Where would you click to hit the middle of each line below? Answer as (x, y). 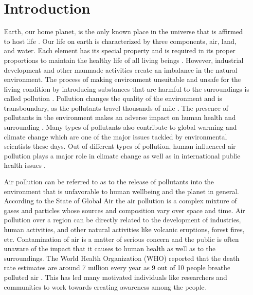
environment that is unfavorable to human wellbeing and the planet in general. (122, 191)
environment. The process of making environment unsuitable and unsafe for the (122, 79)
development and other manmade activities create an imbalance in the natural (121, 69)
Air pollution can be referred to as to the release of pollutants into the (109, 182)
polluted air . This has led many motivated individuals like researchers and (116, 277)
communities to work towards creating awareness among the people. (105, 286)
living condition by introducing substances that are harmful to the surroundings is (126, 88)
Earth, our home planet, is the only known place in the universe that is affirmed (123, 31)
